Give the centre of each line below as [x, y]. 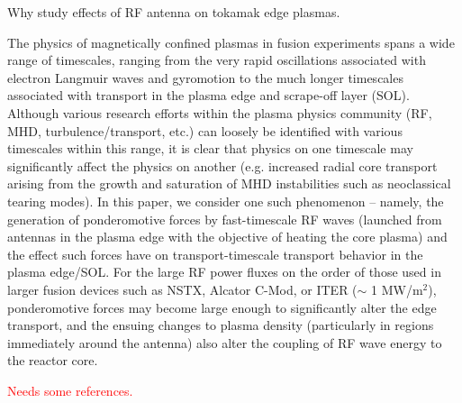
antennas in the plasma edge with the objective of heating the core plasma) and [227, 237]
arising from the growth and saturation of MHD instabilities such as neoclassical [229, 183]
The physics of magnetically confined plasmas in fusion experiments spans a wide [231, 42]
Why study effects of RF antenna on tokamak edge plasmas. [174, 12]
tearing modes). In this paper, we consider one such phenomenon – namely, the [226, 201]
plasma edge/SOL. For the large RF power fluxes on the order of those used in [224, 272]
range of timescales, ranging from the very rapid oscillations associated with [217, 60]
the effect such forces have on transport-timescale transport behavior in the [215, 254]
